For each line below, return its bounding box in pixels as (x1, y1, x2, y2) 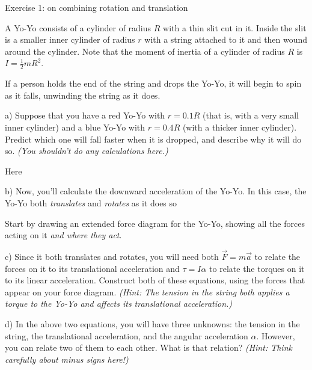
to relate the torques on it (209, 262, 305, 274)
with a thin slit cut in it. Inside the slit (163, 21, 307, 34)
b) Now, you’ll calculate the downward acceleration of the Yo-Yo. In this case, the (5, 185, 307, 197)
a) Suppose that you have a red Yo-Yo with (5, 109, 165, 122)
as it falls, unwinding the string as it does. (5, 88, 161, 101)
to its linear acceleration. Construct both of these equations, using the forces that (5, 274, 305, 286)
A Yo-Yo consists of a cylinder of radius (5, 21, 151, 34)
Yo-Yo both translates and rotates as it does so (5, 196, 177, 209)
